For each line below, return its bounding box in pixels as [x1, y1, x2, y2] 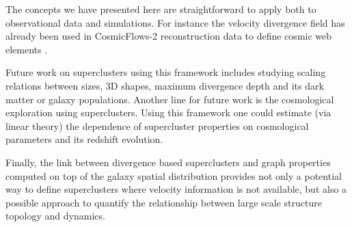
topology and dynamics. [5, 209, 105, 223]
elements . [5, 42, 48, 56]
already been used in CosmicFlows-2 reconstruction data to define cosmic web [5, 29, 332, 43]
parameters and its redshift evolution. [5, 132, 163, 146]
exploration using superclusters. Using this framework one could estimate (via [5, 105, 331, 120]
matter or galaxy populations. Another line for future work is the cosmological [5, 92, 334, 106]
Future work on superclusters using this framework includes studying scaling [5, 65, 326, 79]
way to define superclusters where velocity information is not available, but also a [5, 182, 347, 196]
